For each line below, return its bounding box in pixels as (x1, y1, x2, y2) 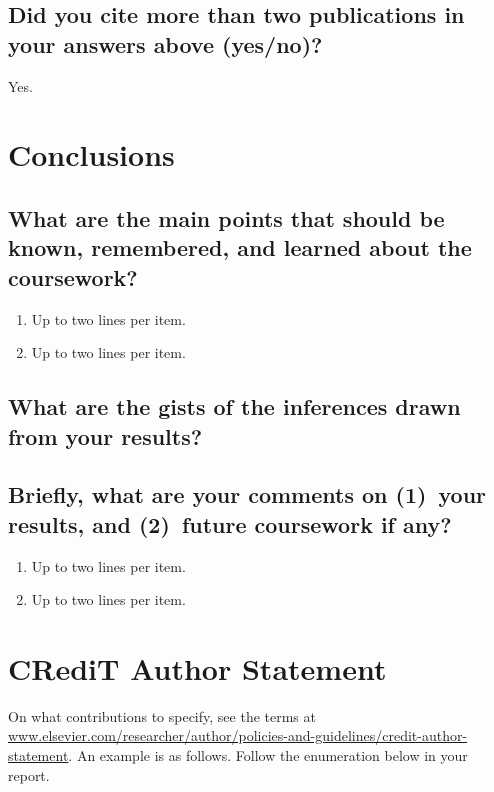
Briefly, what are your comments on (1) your (8, 479, 487, 510)
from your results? (8, 420, 203, 451)
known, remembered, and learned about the (8, 232, 472, 263)
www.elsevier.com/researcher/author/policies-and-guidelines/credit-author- (8, 725, 468, 746)
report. (8, 764, 50, 785)
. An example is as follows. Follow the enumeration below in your (68, 745, 468, 765)
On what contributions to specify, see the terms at (8, 705, 316, 726)
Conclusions (8, 134, 175, 175)
